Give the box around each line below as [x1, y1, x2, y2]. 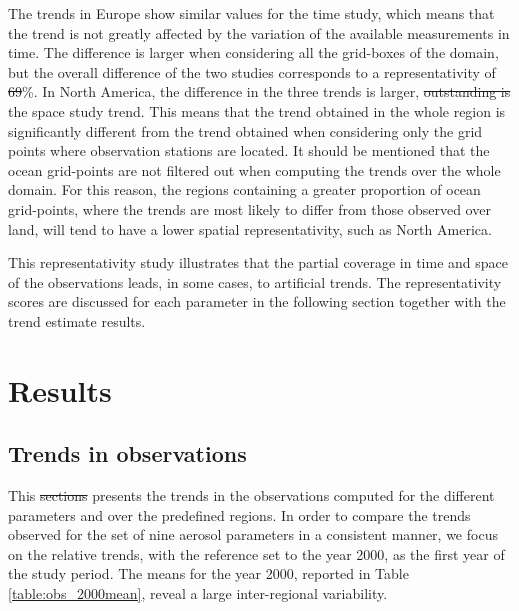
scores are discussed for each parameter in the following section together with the [8, 291, 506, 312]
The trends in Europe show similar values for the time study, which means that [8, 3, 495, 23]
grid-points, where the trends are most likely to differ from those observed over [8, 198, 491, 219]
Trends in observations [8, 438, 247, 469]
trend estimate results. [8, 310, 146, 331]
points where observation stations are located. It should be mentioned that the [8, 140, 490, 161]
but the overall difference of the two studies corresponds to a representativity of [8, 61, 496, 82]
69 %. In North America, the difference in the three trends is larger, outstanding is [8, 81, 511, 102]
